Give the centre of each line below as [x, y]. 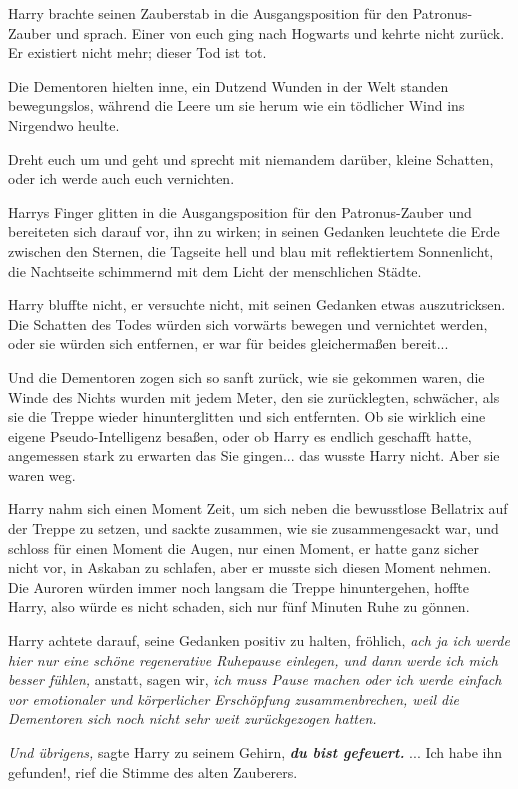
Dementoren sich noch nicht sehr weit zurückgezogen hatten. [192, 718]
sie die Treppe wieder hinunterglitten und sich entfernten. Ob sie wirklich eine [247, 416]
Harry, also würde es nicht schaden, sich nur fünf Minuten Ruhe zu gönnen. [239, 606]
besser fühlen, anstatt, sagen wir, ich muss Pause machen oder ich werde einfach [255, 679]
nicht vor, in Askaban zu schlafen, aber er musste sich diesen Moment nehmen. [250, 567]
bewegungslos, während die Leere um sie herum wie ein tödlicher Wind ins [236, 105]
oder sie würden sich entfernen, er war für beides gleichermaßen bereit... [228, 343]
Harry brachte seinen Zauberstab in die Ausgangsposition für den [208, 13]
